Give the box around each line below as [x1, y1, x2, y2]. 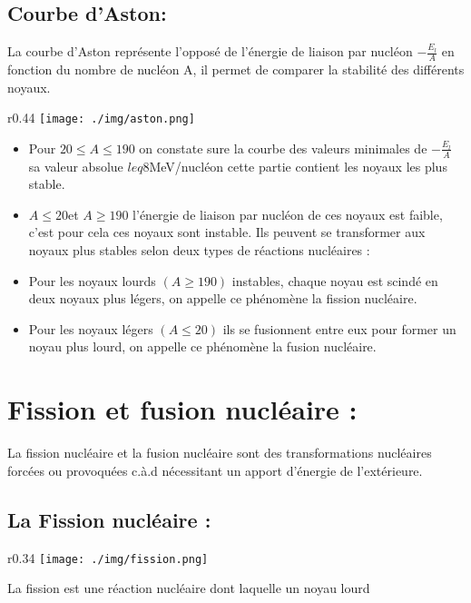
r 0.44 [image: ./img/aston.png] [7, 108, 195, 127]
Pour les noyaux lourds [28, 271, 156, 290]
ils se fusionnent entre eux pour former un [222, 319, 456, 338]
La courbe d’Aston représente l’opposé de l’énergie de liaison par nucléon [7, 42, 413, 61]
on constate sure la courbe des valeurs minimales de [139, 138, 427, 157]
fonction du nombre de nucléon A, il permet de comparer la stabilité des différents [7, 60, 465, 79]
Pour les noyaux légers [28, 319, 153, 338]
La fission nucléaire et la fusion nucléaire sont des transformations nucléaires [7, 443, 432, 462]
